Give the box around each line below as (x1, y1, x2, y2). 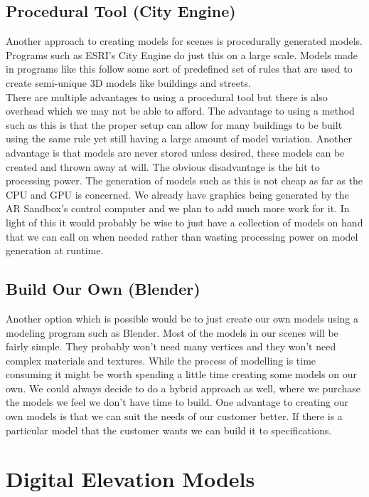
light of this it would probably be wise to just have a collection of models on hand (6, 214, 363, 229)
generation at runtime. (6, 243, 104, 258)
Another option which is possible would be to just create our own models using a (6, 310, 359, 325)
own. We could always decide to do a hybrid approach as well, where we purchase (6, 380, 360, 395)
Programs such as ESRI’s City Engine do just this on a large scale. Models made (6, 47, 358, 62)
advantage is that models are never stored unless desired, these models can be (6, 145, 345, 159)
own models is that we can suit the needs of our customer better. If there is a (6, 409, 343, 424)
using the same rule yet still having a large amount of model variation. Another (6, 131, 352, 146)
